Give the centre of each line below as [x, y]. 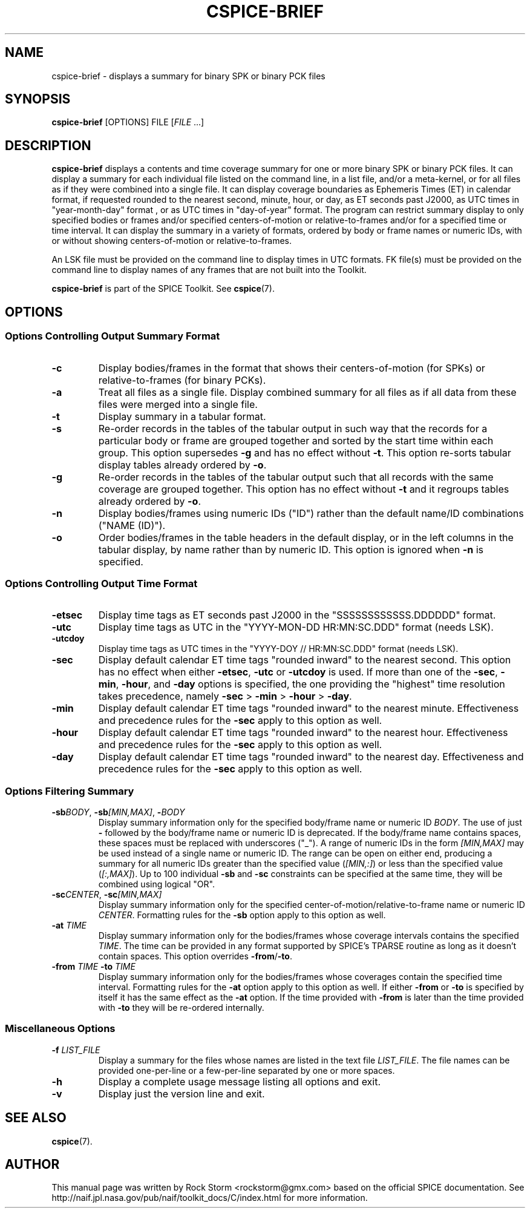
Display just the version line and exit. [182, 1093]
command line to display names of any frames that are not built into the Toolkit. [209, 270]
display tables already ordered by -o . [182, 465]
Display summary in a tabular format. [182, 416]
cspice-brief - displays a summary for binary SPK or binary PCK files [188, 76]
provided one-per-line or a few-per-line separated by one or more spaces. [247, 1070]
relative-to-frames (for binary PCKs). [182, 380]
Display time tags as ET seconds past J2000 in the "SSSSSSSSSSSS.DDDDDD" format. [297, 615]
